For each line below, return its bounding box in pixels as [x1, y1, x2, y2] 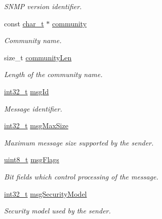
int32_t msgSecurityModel [4, 188, 87, 199]
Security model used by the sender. [4, 205, 111, 216]
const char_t [4, 18, 44, 28]
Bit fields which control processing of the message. [4, 171, 158, 181]
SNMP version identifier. [4, 1, 82, 11]
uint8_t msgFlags [4, 154, 59, 165]
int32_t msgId [4, 86, 49, 96]
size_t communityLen [4, 52, 72, 62]
